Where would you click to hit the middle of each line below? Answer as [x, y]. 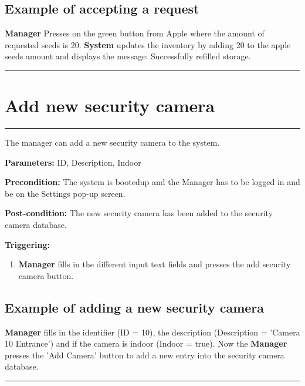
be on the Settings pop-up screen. [65, 193]
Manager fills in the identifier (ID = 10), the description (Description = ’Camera [152, 332]
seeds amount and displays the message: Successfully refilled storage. [128, 56]
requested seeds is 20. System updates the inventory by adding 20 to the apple [148, 44]
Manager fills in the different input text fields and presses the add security [155, 264]
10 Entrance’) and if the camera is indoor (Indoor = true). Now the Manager [146, 343]
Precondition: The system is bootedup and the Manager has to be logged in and [152, 182]
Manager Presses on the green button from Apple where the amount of [135, 33]
